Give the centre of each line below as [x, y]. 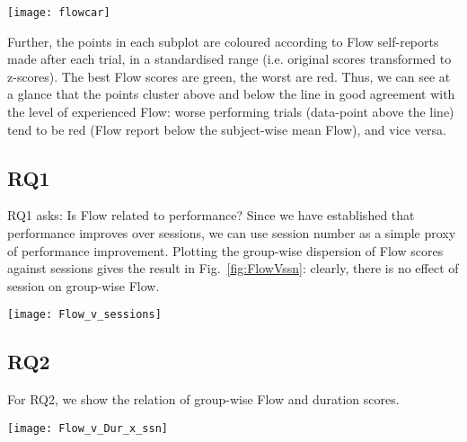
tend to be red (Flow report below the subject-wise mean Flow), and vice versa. [227, 129]
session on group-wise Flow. [84, 285]
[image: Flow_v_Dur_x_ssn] [88, 428]
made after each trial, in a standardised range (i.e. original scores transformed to [229, 59]
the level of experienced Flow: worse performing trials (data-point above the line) [231, 112]
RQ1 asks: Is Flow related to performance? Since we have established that [211, 215]
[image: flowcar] [59, 13]
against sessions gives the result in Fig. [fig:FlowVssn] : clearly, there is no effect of [233, 268]
